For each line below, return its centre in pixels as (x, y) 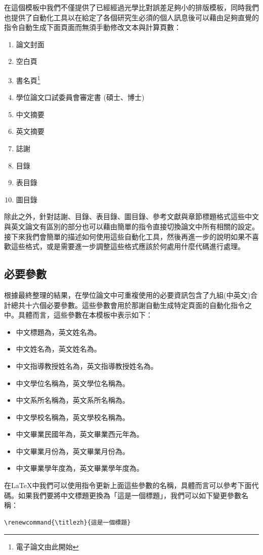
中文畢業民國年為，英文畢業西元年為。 (80, 434)
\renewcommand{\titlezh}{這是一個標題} (68, 522)
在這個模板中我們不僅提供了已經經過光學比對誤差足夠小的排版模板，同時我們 (131, 7)
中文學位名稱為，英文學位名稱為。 (73, 383)
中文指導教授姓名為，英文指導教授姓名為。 (87, 366)
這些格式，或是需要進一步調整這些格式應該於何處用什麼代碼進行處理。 (128, 246)
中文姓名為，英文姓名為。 (58, 349)
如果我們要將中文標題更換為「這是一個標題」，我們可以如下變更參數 (129, 495)
